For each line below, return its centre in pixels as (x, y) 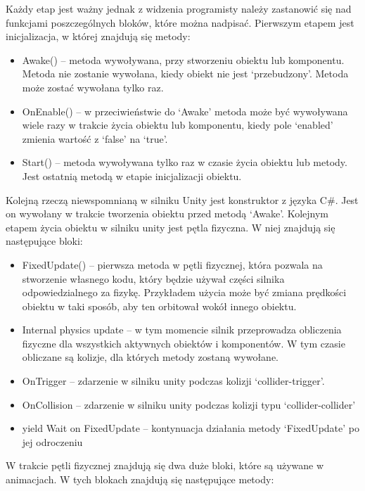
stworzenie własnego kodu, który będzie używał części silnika (153, 278)
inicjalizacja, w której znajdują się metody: (98, 36)
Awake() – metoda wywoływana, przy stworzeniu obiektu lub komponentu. (183, 59)
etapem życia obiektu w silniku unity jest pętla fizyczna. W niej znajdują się (171, 227)
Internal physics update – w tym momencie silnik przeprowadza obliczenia (182, 330)
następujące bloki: (44, 241)
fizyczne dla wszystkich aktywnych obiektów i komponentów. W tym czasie (184, 343)
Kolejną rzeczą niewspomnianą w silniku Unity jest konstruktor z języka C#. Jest (182, 199)
